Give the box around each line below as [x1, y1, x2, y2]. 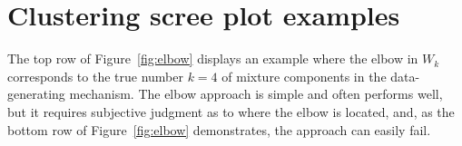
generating [7, 84, 65, 103]
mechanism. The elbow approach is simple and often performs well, [69, 84, 443, 103]
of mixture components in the [221, 66, 387, 85]
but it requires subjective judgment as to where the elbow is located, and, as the [7, 102, 455, 121]
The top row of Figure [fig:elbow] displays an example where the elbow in [7, 49, 418, 68]
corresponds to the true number [7, 66, 183, 85]
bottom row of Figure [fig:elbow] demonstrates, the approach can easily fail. [7, 120, 431, 139]
